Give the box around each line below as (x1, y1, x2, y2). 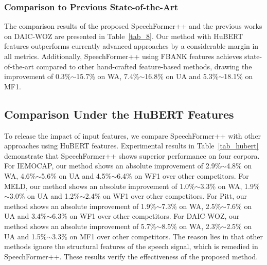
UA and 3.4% (4, 211, 47, 221)
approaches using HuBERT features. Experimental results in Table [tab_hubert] (4, 140, 259, 151)
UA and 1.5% (4, 231, 47, 241)
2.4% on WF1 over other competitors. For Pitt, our (85, 191, 247, 201)
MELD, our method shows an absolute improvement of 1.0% (4, 180, 195, 191)
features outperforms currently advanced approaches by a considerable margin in (4, 41, 259, 51)
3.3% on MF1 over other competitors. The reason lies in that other (52, 231, 263, 241)
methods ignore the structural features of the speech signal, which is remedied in (4, 241, 258, 252)
